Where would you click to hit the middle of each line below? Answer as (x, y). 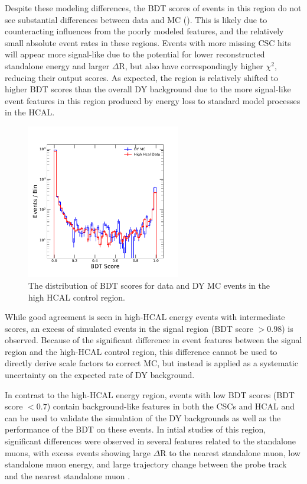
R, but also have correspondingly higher (191, 65)
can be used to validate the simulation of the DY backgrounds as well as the (143, 417)
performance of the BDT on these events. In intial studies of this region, (135, 429)
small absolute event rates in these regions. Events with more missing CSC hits (148, 42)
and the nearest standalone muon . (68, 475)
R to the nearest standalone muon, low (230, 452)
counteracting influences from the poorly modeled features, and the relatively (144, 31)
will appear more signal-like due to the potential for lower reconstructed (135, 54)
